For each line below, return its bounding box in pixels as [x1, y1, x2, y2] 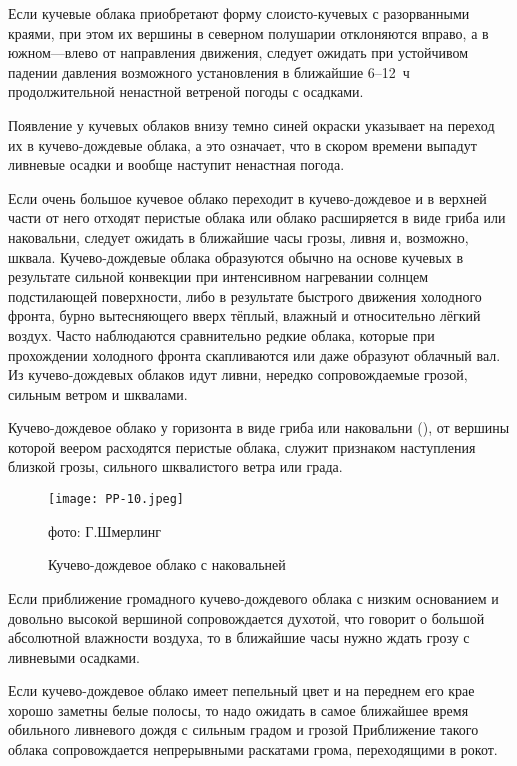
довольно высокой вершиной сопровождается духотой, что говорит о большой [8, 607, 485, 628]
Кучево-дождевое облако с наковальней [48, 554, 286, 575]
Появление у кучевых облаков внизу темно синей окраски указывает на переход [8, 114, 495, 135]
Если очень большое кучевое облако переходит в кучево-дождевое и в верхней [8, 187, 487, 208]
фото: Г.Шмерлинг [48, 520, 162, 541]
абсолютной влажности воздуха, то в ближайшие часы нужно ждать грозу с [8, 627, 470, 648]
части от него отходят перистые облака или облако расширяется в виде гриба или [8, 207, 506, 228]
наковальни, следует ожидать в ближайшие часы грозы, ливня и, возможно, [8, 226, 469, 247]
